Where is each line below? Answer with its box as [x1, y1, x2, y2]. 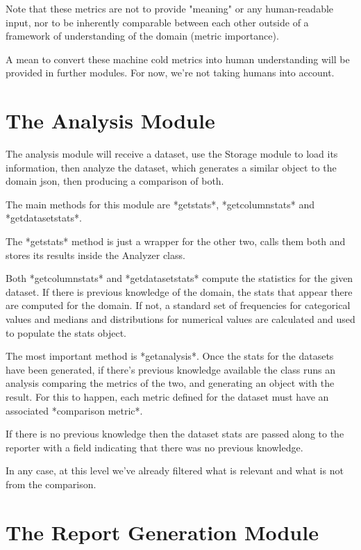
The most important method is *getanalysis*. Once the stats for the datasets [6, 349, 334, 363]
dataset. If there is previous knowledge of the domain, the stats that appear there [6, 284, 353, 299]
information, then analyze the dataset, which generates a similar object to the [6, 160, 337, 174]
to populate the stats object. [6, 325, 126, 340]
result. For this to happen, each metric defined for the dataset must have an [6, 390, 329, 403]
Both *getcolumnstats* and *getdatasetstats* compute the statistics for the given [6, 271, 353, 285]
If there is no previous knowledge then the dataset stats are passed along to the [6, 426, 344, 441]
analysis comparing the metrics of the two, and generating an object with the [6, 376, 335, 390]
